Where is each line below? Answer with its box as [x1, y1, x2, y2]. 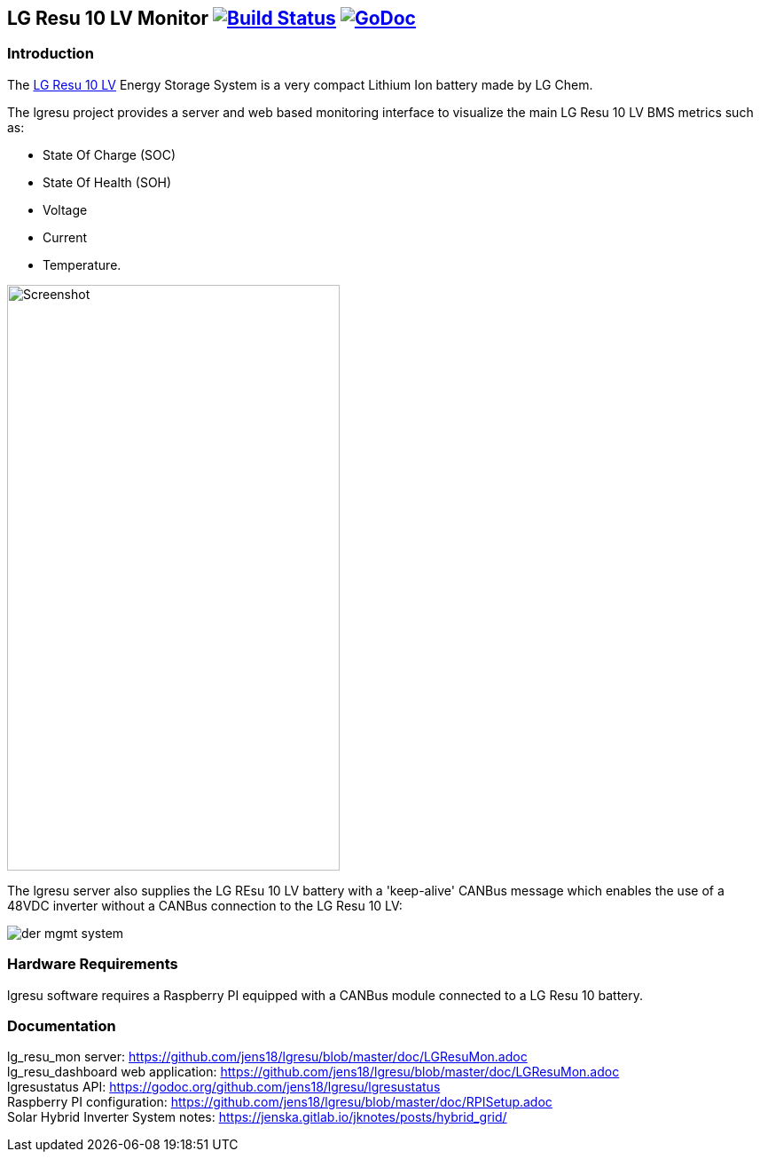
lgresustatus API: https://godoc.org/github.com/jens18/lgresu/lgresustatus [7, 1079, 441, 1095]
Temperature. [43, 256, 121, 272]
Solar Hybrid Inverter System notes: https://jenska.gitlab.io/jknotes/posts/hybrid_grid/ [7, 1109, 507, 1125]
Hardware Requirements [7, 955, 178, 974]
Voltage [43, 201, 88, 217]
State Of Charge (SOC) [43, 146, 176, 162]
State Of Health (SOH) [43, 174, 172, 190]
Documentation [7, 1016, 116, 1035]
